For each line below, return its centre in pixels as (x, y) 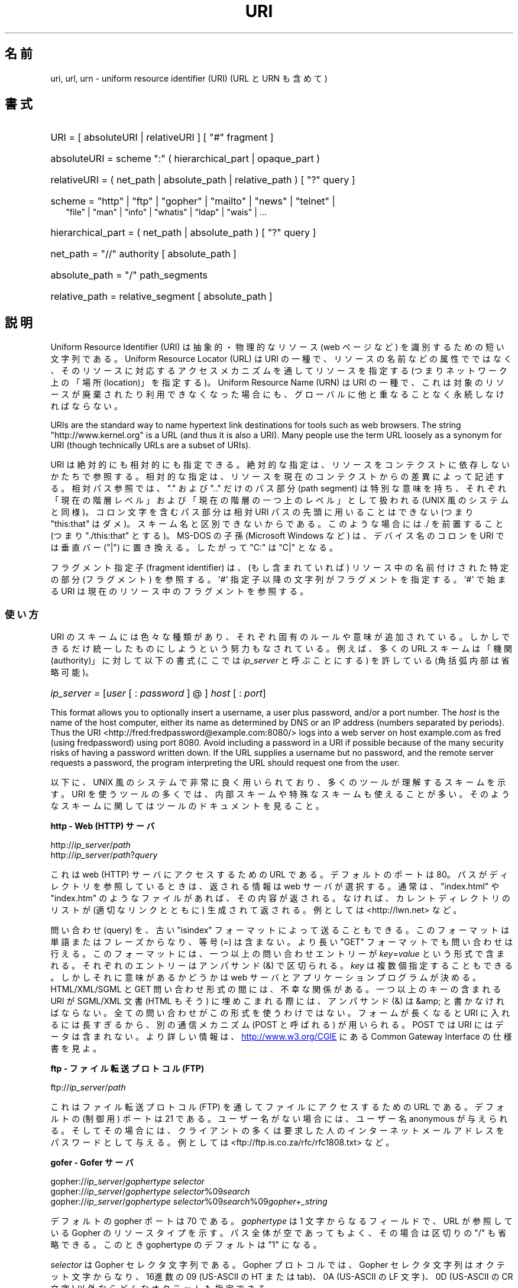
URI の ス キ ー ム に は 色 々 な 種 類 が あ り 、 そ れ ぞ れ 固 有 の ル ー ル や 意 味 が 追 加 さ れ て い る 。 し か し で (280, 637)
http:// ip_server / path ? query (104, 855)
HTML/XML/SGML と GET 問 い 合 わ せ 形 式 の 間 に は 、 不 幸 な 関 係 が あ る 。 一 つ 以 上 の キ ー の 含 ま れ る (276, 989)
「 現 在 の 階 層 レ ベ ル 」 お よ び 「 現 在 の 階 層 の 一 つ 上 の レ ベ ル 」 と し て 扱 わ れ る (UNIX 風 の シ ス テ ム (280, 500)
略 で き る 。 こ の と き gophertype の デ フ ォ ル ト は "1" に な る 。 (186, 1245)
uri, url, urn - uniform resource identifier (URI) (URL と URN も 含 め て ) (189, 78)
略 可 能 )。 (72, 672)
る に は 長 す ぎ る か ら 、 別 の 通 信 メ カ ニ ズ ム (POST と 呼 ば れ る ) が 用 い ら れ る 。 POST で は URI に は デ (277, 1025)
